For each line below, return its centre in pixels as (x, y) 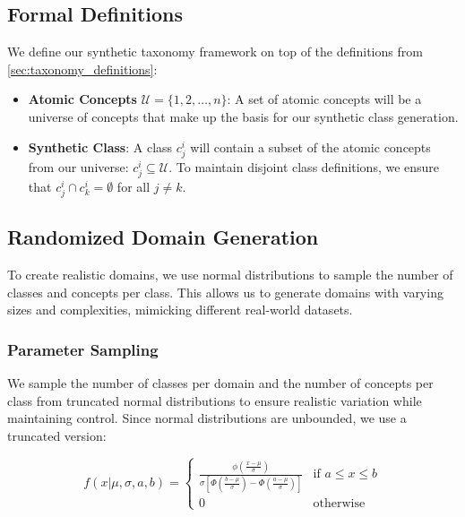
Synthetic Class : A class (100, 146)
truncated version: (57, 436)
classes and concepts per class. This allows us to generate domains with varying (225, 292)
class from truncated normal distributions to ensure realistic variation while (215, 400)
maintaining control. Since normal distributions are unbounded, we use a (207, 418)
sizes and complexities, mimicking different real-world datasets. (180, 310)
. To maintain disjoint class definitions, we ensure (304, 166)
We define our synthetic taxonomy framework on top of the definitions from (215, 52)
